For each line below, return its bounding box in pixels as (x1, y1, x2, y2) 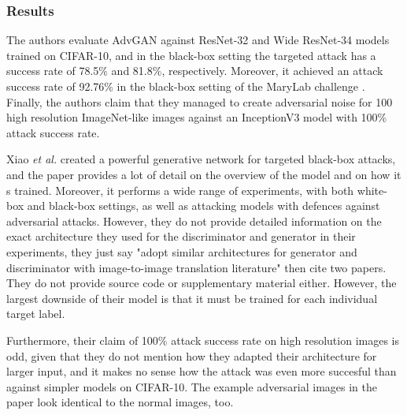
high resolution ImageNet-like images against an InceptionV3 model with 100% (6, 109, 387, 125)
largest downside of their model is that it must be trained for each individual (6, 290, 378, 306)
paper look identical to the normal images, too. (6, 394, 234, 410)
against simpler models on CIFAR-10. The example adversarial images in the (6, 378, 378, 394)
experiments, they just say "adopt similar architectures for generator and (6, 243, 357, 260)
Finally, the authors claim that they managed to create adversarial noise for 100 (6, 93, 393, 110)
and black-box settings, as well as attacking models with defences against (27, 197, 380, 214)
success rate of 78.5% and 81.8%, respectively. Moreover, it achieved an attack (6, 62, 383, 79)
